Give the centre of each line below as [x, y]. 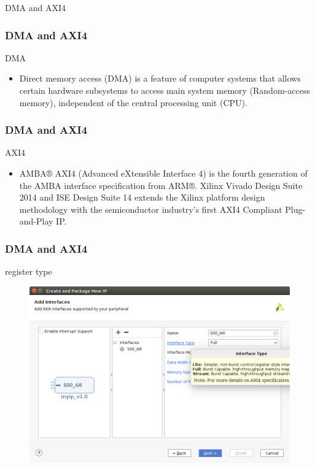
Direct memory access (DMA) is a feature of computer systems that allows [160, 78]
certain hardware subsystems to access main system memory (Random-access [165, 90]
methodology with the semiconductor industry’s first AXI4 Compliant [151, 209]
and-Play [36, 221]
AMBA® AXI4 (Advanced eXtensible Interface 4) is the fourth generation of [163, 173]
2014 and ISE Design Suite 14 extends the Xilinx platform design [142, 197]
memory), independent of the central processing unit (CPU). [133, 102]
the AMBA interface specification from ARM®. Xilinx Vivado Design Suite [161, 185]
